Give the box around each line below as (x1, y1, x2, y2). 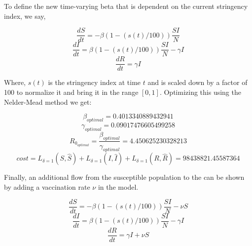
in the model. (98, 181, 139, 192)
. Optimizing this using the (159, 86, 241, 97)
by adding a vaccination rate (4, 181, 90, 192)
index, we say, (4, 10, 46, 21)
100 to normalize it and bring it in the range (4, 86, 139, 97)
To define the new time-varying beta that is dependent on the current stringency (4, 1, 248, 11)
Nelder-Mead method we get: (4, 96, 92, 107)
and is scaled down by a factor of (147, 77, 248, 87)
